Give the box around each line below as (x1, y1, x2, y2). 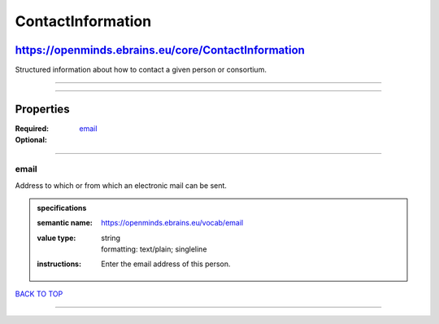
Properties (15, 102, 70, 116)
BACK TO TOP (15, 289, 63, 299)
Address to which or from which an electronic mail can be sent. (15, 180, 228, 190)
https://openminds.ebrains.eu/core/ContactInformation (15, 43, 305, 57)
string (101, 233, 121, 243)
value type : (37, 233, 76, 243)
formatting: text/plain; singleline (101, 244, 207, 254)
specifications (37, 203, 87, 212)
